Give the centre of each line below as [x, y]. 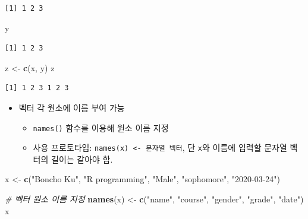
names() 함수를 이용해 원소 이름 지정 [101, 127]
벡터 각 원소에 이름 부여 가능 [72, 107]
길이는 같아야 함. [82, 159]
